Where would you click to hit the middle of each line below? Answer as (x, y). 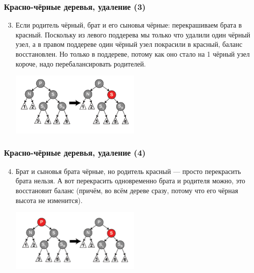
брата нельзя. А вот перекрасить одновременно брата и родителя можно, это (130, 181)
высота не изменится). (49, 200)
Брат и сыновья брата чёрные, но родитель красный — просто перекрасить (128, 171)
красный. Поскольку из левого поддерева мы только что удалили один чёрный (133, 34)
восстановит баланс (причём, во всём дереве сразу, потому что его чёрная (127, 190)
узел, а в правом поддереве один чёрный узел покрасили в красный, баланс (129, 44)
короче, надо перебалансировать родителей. (81, 63)
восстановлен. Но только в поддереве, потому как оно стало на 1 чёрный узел (133, 54)
